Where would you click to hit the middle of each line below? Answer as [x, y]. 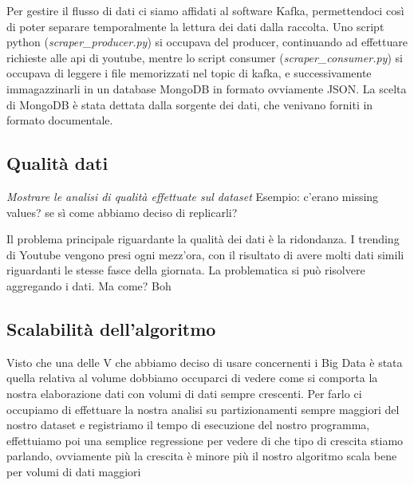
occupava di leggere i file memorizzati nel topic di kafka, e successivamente [189, 73]
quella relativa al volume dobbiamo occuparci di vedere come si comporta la [192, 378]
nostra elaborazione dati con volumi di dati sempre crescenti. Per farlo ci [184, 393]
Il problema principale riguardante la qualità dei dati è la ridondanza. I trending [203, 239]
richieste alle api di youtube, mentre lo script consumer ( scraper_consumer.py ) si [205, 57]
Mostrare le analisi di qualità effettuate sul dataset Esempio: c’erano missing [193, 196]
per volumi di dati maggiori [74, 471]
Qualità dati [57, 163]
